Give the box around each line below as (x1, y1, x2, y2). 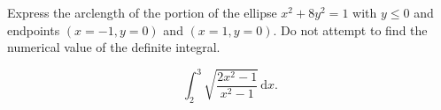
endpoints (7, 20, 60, 39)
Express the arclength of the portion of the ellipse (7, 4, 277, 21)
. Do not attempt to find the (273, 20, 428, 39)
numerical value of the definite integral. (7, 38, 220, 56)
